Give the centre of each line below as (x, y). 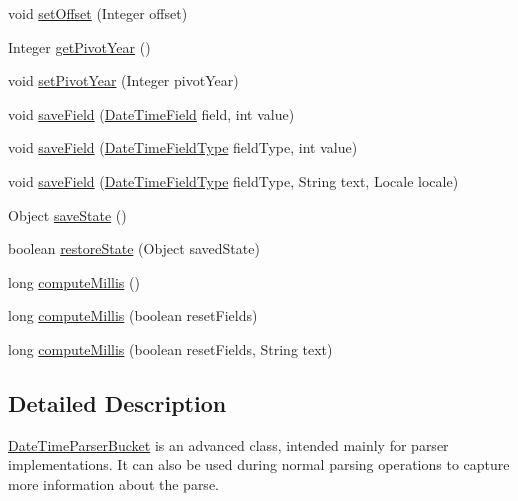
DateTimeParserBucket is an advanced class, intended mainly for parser (228, 444)
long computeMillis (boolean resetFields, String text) (170, 348)
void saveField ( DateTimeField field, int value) (151, 113)
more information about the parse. (113, 483)
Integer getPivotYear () (79, 46)
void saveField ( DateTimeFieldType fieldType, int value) (183, 147)
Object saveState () (67, 214)
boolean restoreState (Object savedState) (134, 248)
